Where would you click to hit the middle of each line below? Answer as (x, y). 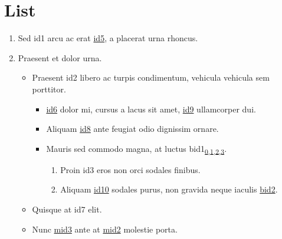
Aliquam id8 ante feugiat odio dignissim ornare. (132, 129)
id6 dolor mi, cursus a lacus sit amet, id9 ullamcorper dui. (151, 109)
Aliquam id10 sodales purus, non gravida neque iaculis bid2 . (169, 189)
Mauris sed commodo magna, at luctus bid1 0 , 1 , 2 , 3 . (137, 149)
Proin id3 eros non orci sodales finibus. (130, 169)
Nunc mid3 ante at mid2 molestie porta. (105, 229)
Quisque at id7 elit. (67, 209)
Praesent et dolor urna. (60, 57)
